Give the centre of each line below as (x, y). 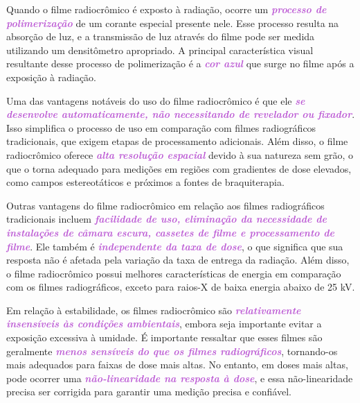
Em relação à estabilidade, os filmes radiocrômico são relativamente (154, 310)
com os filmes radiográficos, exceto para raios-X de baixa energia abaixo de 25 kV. (181, 287)
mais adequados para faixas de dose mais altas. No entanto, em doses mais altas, (177, 365)
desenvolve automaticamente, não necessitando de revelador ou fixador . (181, 114)
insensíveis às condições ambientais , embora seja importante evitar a (164, 324)
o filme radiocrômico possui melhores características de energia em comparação (174, 273)
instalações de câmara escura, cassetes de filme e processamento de (171, 232)
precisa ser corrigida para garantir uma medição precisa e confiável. (149, 392)
